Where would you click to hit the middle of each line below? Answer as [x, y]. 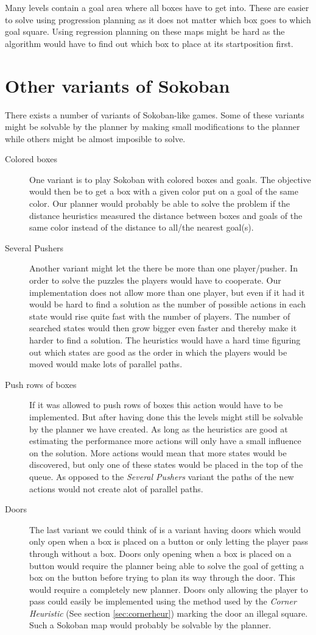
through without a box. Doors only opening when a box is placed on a [160, 553]
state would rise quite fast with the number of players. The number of [160, 316]
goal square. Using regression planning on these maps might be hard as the [145, 31]
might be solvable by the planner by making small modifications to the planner [153, 127]
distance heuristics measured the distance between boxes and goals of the [166, 215]
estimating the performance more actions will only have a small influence [165, 441]
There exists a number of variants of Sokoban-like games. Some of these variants [155, 114]
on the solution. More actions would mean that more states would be [158, 452]
